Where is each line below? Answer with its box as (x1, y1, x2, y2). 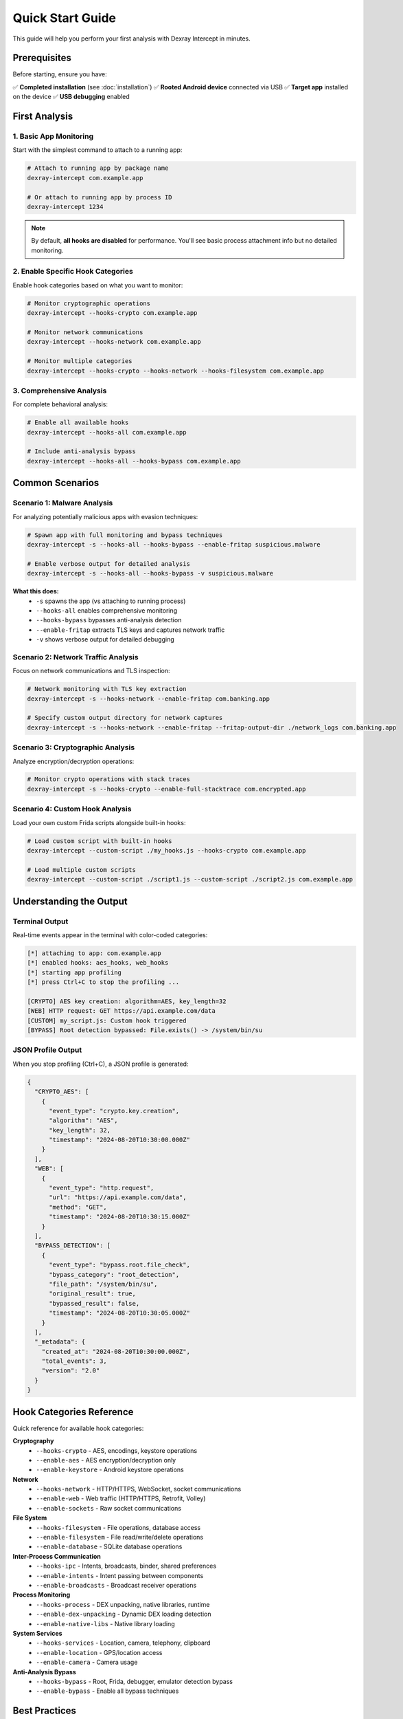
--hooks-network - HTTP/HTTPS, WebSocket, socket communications (36, 1485, 242, 1493)
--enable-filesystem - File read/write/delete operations (36, 1533, 204, 1542)
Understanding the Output (12, 895, 128, 907)
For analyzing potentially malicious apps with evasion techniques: (12, 512, 198, 521)
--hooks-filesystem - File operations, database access (36, 1523, 201, 1531)
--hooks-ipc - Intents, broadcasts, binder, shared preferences (36, 1562, 216, 1570)
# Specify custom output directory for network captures (27, 714, 223, 722)
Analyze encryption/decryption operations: (12, 757, 135, 765)
